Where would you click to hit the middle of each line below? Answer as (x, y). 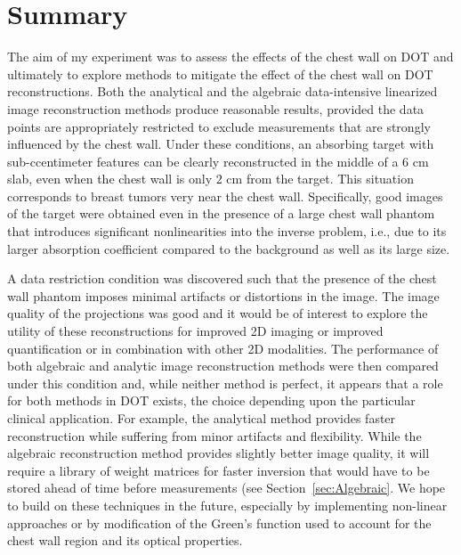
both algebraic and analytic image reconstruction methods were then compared (223, 366)
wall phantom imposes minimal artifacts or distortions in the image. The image (223, 295)
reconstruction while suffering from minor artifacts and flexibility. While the (214, 435)
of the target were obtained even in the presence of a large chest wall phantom (221, 213)
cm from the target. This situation (320, 179)
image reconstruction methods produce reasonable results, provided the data (216, 108)
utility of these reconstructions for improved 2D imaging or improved (195, 331)
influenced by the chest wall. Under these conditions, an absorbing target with (221, 144)
